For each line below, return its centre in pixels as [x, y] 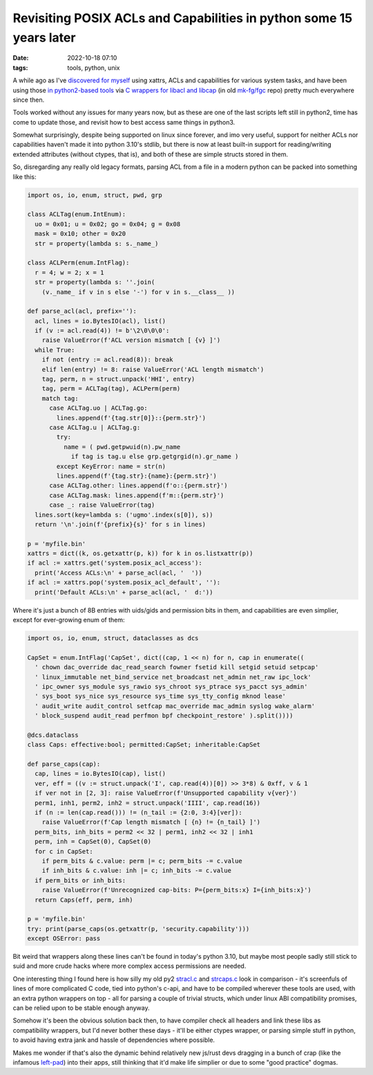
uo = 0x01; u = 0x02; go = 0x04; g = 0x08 [108, 224]
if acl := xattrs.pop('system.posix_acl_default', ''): [124, 582]
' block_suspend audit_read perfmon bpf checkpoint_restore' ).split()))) [164, 716]
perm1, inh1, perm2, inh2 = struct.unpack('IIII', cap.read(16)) [148, 803]
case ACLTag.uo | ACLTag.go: [98, 408]
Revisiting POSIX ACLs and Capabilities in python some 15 [182, 18]
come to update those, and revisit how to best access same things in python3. [124, 122]
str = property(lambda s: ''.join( [95, 282]
